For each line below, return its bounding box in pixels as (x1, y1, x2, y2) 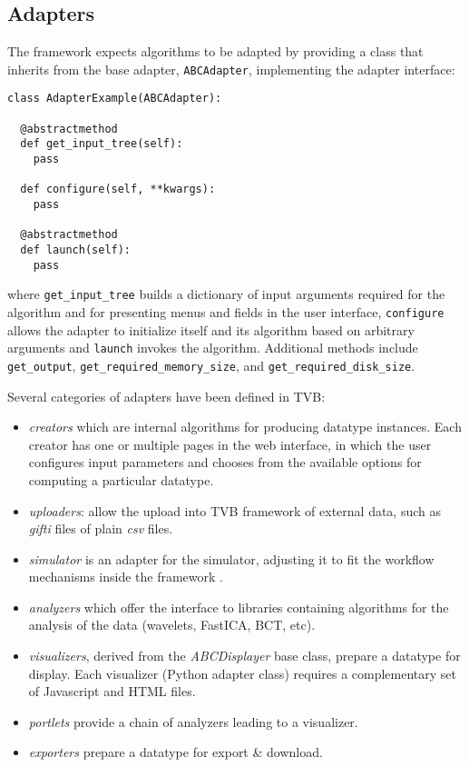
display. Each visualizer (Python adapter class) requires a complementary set (28, 663, 457, 682)
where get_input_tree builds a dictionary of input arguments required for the (7, 284, 445, 304)
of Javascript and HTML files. (28, 682, 196, 701)
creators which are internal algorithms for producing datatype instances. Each (28, 417, 462, 436)
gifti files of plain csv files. (28, 519, 173, 538)
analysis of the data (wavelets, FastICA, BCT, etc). (28, 615, 316, 634)
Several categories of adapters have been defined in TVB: (7, 386, 326, 405)
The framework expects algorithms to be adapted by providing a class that (7, 42, 424, 61)
